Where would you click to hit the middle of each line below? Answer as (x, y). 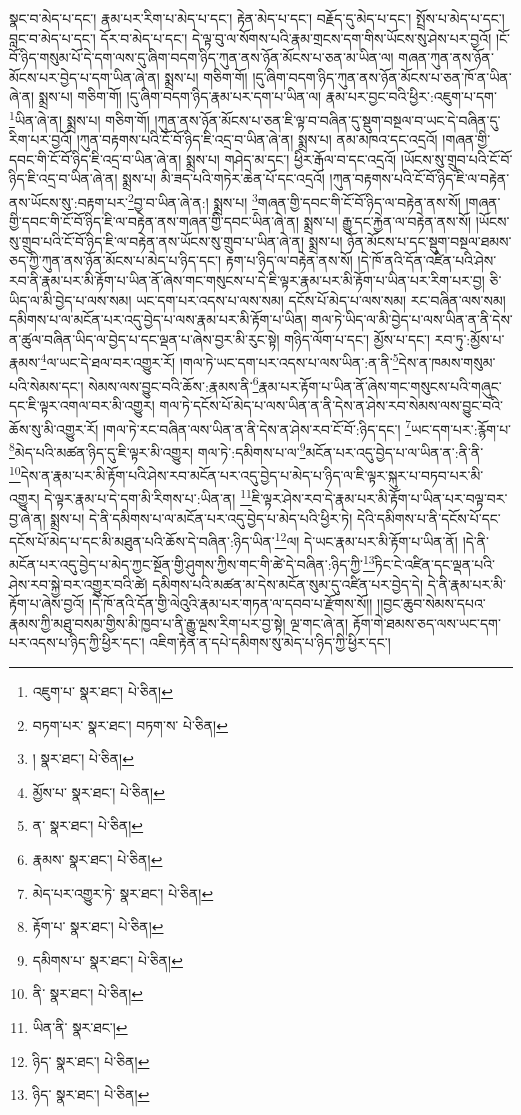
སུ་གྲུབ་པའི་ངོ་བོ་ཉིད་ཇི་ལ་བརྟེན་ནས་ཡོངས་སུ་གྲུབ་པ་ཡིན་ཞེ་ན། (157, 240)
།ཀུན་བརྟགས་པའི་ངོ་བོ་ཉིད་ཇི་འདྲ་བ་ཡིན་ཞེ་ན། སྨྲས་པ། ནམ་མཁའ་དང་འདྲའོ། (257, 139)
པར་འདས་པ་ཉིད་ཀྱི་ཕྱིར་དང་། (77, 642)
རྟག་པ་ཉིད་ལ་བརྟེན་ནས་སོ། (289, 260)
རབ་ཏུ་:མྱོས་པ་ (469, 338)
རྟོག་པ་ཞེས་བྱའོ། (47, 603)
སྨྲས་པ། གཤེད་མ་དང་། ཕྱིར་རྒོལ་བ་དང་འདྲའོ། (291, 158)
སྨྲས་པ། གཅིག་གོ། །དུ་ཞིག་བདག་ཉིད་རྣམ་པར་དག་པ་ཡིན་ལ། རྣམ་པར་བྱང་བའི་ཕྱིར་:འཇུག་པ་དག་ (267, 96)
